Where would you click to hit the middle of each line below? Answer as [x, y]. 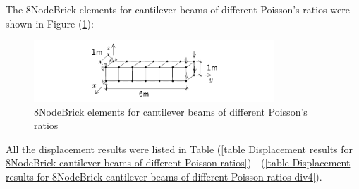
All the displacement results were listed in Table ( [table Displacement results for [179, 148]
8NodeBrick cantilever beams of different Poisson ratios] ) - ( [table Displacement [178, 163]
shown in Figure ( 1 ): [50, 23]
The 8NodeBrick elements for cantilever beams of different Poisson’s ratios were [178, 9]
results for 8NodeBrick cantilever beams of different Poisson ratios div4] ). [164, 176]
